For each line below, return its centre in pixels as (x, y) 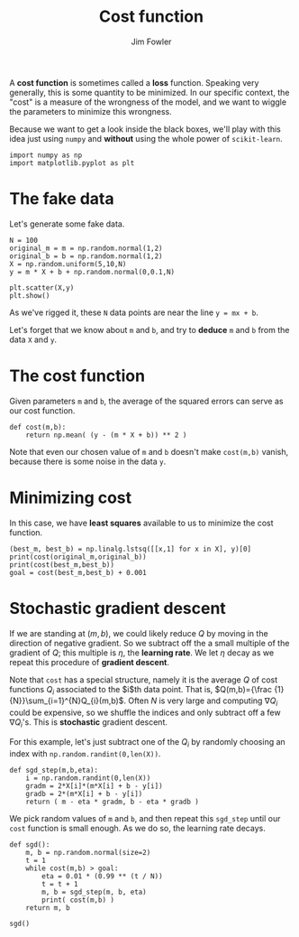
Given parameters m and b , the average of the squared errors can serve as (146, 401)
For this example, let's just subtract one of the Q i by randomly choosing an (147, 743)
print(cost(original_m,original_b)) (78, 557)
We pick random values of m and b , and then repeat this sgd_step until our (145, 818)
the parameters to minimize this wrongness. (91, 111)
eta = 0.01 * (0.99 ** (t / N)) (103, 876)
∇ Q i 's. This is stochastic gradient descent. (89, 724)
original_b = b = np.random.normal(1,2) (86, 256)
